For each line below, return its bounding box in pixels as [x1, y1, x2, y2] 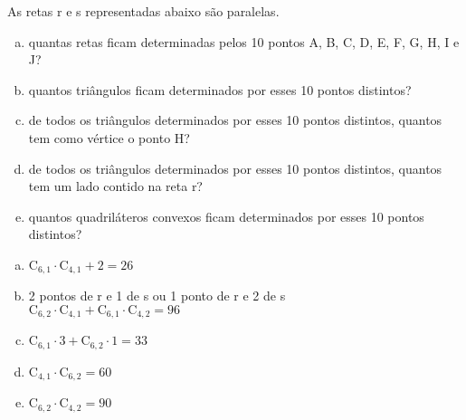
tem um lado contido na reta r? [28, 177, 203, 196]
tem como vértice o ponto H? [28, 128, 190, 147]
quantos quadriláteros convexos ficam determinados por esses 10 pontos [28, 206, 424, 225]
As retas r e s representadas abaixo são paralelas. [7, 2, 280, 20]
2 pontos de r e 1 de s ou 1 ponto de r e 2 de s [28, 286, 286, 305]
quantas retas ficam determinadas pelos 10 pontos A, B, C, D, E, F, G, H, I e [28, 32, 460, 51]
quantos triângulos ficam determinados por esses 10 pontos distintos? [28, 80, 412, 99]
